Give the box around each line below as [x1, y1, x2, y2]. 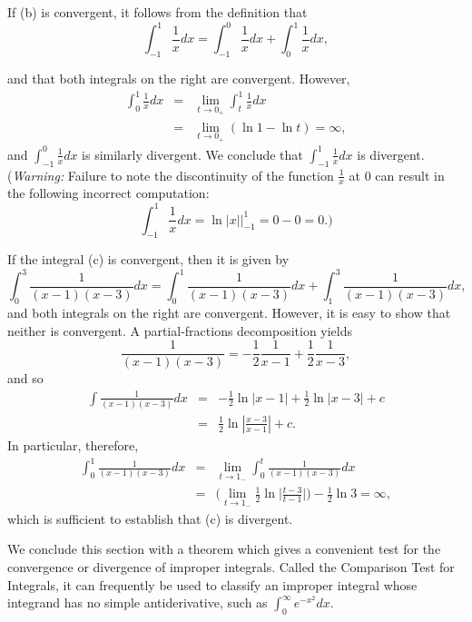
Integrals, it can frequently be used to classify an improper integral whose [7, 575, 418, 594]
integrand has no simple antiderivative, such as [7, 593, 268, 612]
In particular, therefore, [7, 435, 139, 454]
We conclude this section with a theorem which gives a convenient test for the [7, 539, 441, 558]
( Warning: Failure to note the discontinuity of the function [7, 165, 334, 184]
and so [7, 369, 44, 388]
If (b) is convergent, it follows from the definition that [7, 3, 308, 21]
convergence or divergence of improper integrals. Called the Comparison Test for [7, 558, 455, 577]
